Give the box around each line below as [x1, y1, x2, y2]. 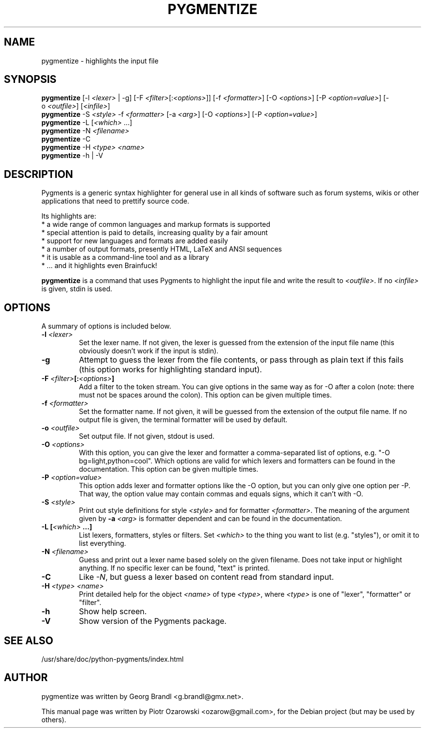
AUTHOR [4, 671, 48, 684]
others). [41, 715, 66, 724]
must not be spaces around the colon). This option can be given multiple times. [79, 391, 332, 399]
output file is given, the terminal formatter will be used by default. [79, 415, 288, 424]
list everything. [79, 539, 126, 548]
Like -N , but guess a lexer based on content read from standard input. [79, 572, 334, 582]
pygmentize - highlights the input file [41, 56, 159, 65]
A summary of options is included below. [41, 322, 171, 331]
